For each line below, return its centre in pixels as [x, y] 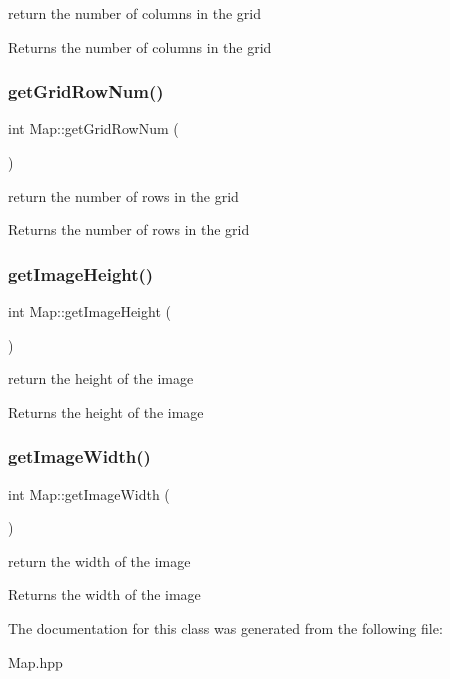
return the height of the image [101, 378]
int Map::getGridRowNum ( [93, 128]
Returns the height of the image [106, 411]
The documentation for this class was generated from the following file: [225, 627]
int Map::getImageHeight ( [89, 311]
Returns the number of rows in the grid [129, 229]
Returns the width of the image [104, 594]
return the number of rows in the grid [123, 195]
